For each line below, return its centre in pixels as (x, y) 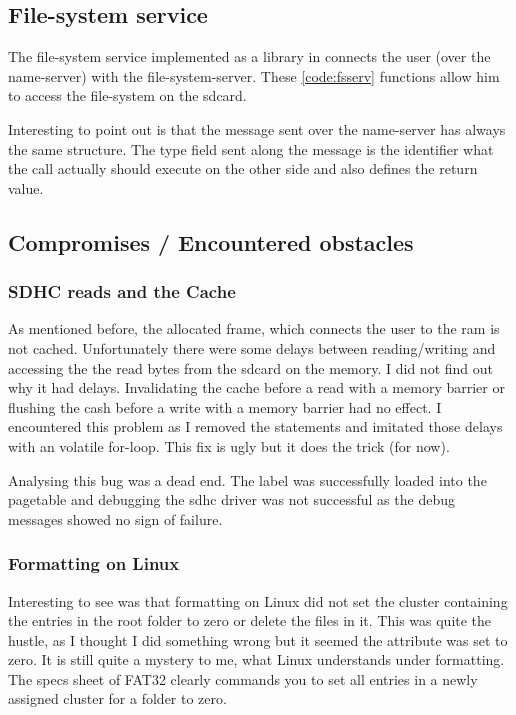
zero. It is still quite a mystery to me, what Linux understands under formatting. (256, 659)
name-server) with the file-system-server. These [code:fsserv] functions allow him (254, 75)
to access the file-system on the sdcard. (127, 95)
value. (26, 187)
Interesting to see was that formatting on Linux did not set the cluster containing (258, 600)
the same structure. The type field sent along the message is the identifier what (251, 148)
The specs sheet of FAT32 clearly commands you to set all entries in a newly (243, 678)
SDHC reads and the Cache (122, 291)
